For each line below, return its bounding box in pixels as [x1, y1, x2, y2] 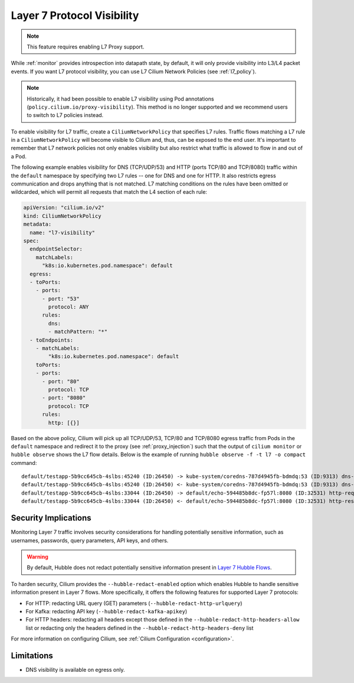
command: [11, 459, 37, 466]
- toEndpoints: [29, 337, 74, 343]
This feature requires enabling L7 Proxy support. [27, 43, 145, 50]
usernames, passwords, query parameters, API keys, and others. [11, 536, 169, 544]
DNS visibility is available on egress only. [25, 666, 125, 673]
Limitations [11, 651, 53, 661]
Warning [27, 553, 48, 560]
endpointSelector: [29, 246, 83, 252]
